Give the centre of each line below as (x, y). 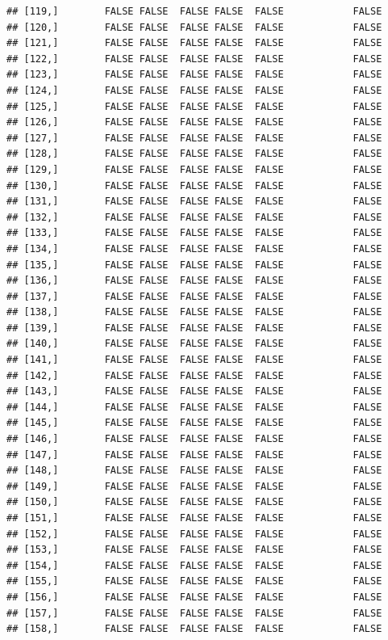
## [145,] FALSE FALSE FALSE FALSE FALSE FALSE (194, 423)
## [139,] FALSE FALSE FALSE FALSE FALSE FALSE (194, 328)
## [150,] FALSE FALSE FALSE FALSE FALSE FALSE (194, 502)
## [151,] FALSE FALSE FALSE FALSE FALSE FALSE (194, 518)
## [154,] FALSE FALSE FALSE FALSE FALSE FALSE (194, 565)
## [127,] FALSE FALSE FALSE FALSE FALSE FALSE (194, 138)
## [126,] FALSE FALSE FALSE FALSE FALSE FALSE (194, 122)
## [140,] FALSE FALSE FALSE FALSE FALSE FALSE (194, 344)
